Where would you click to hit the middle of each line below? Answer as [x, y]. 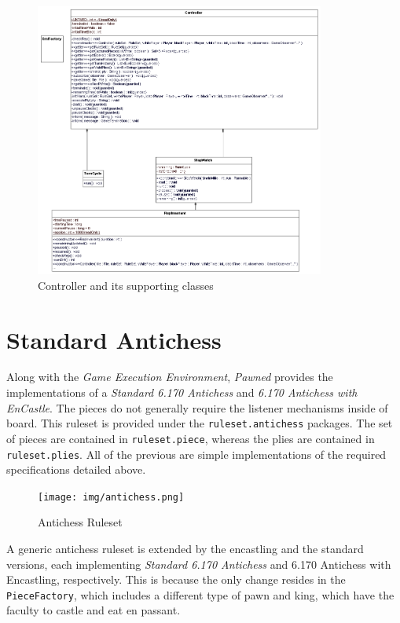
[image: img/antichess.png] [111, 497]
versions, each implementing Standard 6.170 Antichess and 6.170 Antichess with [199, 564]
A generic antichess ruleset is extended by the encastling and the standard [185, 549]
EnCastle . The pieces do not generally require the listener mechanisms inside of [197, 407]
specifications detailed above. [76, 469]
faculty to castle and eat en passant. [94, 610]
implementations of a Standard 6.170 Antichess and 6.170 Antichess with [182, 392]
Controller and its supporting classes [126, 285]
